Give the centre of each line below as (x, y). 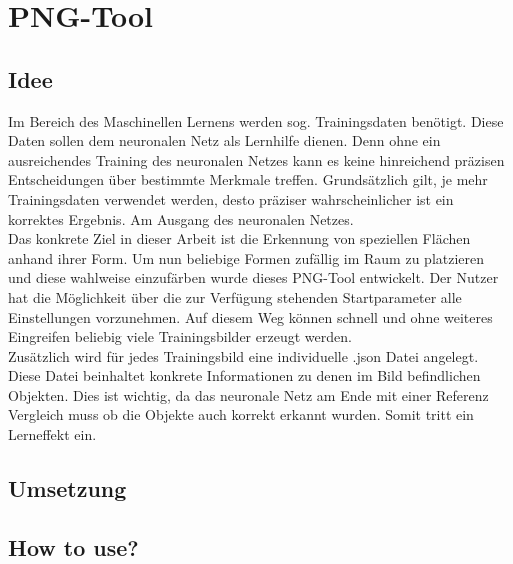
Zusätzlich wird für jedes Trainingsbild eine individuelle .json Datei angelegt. (243, 355)
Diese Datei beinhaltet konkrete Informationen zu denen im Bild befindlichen (244, 375)
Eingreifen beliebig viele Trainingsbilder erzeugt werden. (180, 336)
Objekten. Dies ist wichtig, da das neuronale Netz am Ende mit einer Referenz (248, 394)
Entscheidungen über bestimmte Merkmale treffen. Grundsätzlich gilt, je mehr (248, 179)
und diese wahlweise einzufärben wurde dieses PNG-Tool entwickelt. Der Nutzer (253, 277)
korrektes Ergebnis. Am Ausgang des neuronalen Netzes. (181, 218)
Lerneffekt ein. (52, 434)
